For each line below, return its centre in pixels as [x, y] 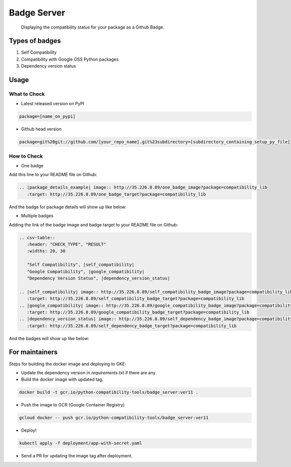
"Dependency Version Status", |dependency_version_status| [98, 278]
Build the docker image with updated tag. [62, 379]
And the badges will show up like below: [49, 338]
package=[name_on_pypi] [48, 117]
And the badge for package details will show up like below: [68, 207]
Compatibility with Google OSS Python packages [70, 59]
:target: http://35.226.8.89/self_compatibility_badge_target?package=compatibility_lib [136, 299]
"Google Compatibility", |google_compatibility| [86, 271]
